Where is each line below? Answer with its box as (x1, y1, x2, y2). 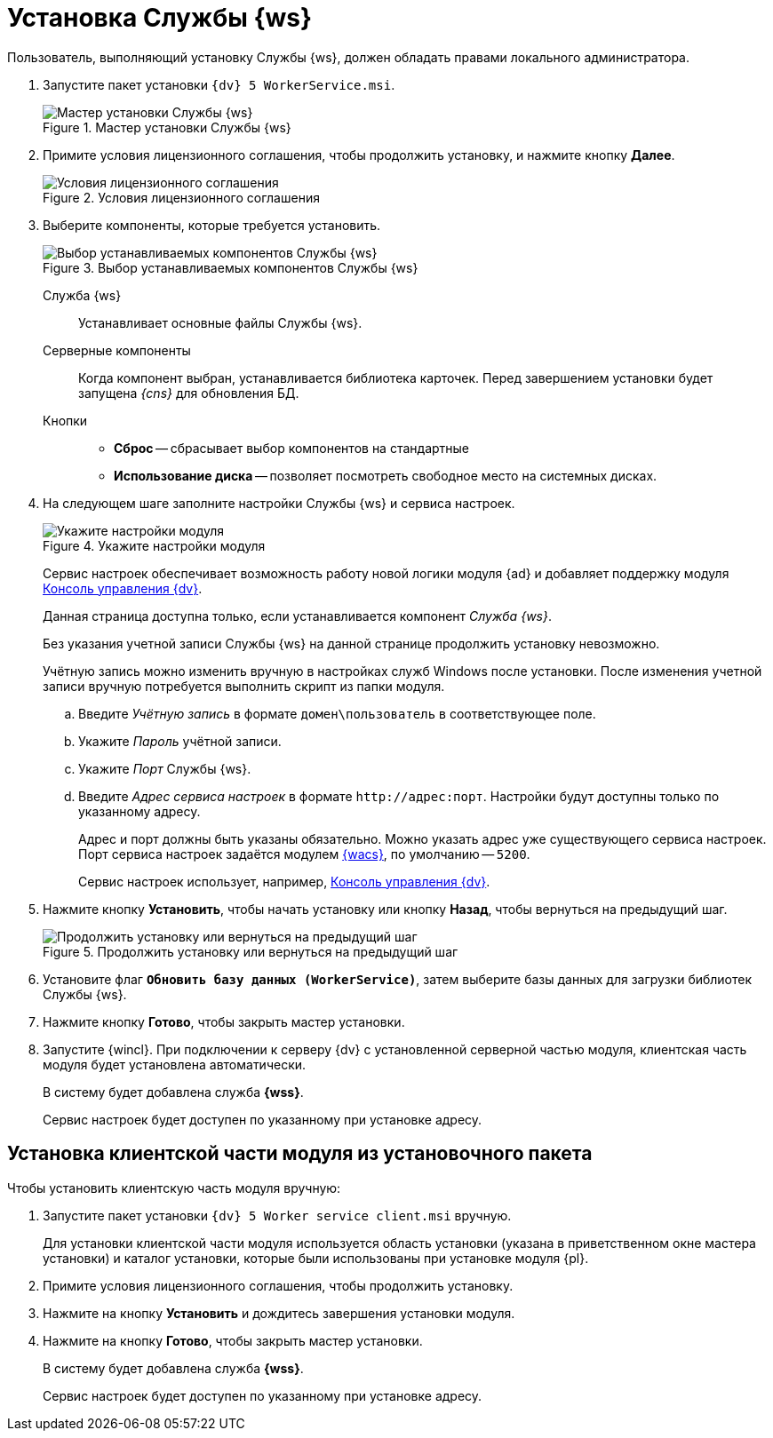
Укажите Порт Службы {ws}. (78, 760, 251, 776)
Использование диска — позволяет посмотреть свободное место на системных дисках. (114, 467, 657, 483)
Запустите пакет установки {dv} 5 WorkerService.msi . (43, 76, 395, 92)
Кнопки (43, 412, 88, 428)
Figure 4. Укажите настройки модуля (43, 537, 266, 553)
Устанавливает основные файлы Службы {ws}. (78, 314, 363, 330)
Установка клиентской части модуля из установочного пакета (7, 1142, 593, 1165)
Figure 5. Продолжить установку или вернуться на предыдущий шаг (43, 943, 458, 959)
